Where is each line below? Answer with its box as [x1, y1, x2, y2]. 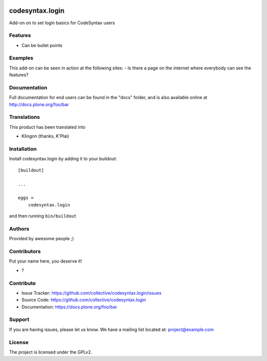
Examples [9, 54, 34, 61]
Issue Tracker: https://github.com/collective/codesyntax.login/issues [21, 290, 162, 296]
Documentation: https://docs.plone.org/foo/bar [21, 304, 117, 309]
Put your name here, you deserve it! [9, 258, 82, 264]
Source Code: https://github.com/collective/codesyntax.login [21, 297, 146, 303]
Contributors [9, 248, 41, 255]
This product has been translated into [9, 124, 86, 130]
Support [9, 316, 30, 323]
